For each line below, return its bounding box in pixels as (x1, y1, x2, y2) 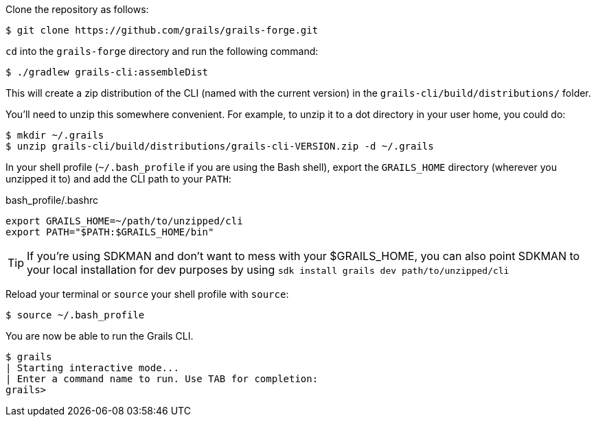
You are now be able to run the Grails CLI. (5, 330, 194, 342)
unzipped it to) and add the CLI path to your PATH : (5, 173, 231, 185)
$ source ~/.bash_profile (5, 309, 145, 320)
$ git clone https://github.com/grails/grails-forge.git (5, 25, 319, 36)
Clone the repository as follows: (5, 3, 149, 15)
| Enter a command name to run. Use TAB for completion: (5, 373, 319, 384)
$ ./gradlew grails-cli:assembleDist (5, 67, 209, 78)
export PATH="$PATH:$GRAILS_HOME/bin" (5, 226, 214, 237)
